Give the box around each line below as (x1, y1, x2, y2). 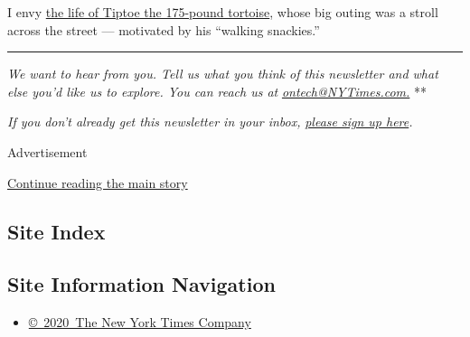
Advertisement (7, 142, 88, 161)
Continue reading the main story (7, 173, 188, 192)
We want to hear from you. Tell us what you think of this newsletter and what (7, 64, 438, 83)
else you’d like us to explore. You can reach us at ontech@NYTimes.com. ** (7, 81, 428, 100)
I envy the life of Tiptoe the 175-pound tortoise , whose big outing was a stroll (7, 3, 438, 21)
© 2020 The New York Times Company (28, 313, 251, 332)
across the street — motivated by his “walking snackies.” (7, 20, 320, 39)
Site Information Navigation (7, 270, 276, 298)
